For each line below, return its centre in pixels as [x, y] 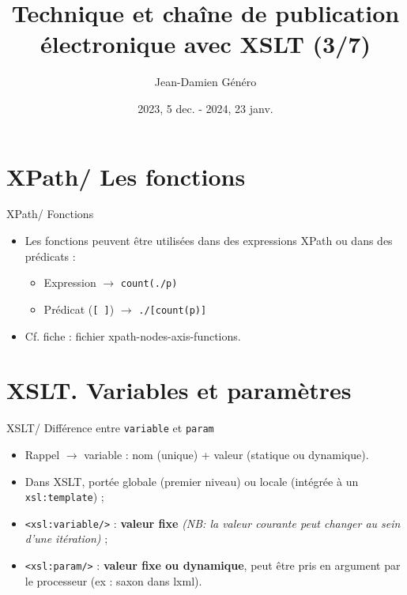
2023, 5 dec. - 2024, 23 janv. [205, 108]
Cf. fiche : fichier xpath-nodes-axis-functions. [133, 335]
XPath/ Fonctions [50, 214]
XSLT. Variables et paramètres [179, 390]
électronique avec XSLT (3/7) [205, 44]
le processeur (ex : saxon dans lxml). [113, 580]
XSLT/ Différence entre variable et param [110, 428]
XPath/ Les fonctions [126, 176]
